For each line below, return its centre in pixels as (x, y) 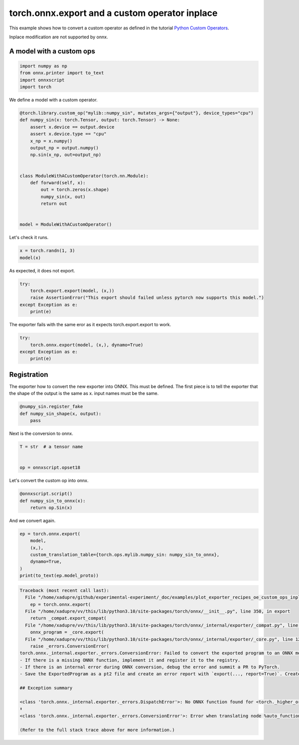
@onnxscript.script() (46, 494)
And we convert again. (32, 520)
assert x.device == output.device (72, 127)
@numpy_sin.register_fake (51, 407)
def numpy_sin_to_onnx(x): (53, 501)
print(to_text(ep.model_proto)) (59, 576)
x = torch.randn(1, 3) (47, 251)
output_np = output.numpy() (65, 148)
